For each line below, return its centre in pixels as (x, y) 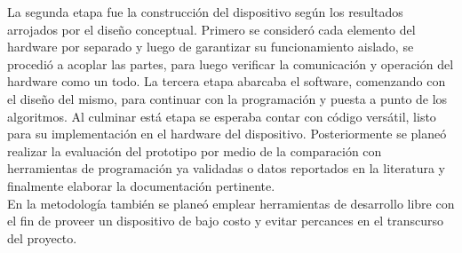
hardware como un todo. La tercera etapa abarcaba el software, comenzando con (227, 81)
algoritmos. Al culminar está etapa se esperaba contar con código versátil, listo (222, 116)
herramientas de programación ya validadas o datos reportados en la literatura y (226, 168)
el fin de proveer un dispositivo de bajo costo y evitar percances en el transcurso (226, 221)
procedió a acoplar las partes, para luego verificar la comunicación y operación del (231, 63)
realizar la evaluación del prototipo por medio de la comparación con (195, 150)
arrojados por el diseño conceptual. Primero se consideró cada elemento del (211, 29)
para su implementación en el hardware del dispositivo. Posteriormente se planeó (227, 134)
